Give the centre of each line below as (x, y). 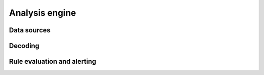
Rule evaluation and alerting (53, 62)
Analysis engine (43, 13)
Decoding (24, 46)
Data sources (30, 30)
